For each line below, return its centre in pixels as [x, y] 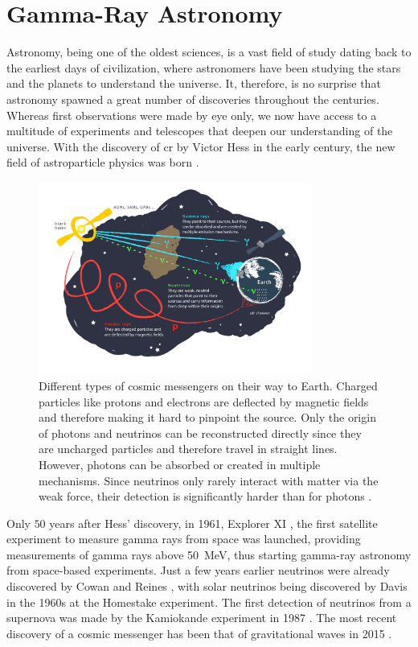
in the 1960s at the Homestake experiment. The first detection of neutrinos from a [209, 602]
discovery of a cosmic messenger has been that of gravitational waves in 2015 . [199, 633]
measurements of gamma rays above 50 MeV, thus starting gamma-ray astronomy [209, 554]
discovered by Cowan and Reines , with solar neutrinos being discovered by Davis [207, 586]
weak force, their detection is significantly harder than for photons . [205, 496]
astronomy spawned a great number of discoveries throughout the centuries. [193, 99]
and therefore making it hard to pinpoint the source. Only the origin [207, 417]
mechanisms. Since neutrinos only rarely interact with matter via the [209, 480]
